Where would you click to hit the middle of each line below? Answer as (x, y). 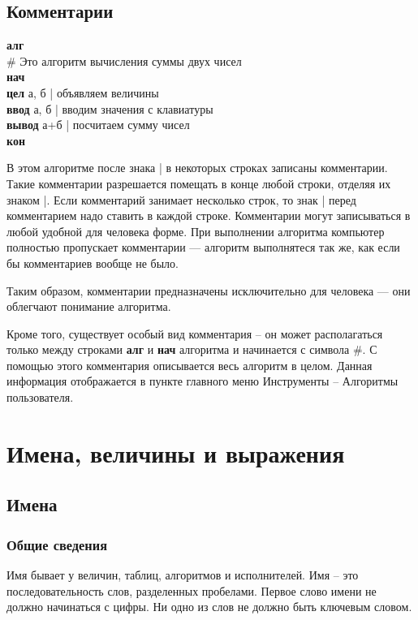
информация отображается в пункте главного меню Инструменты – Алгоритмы (203, 381)
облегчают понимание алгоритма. (89, 306)
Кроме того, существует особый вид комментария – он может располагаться (195, 333)
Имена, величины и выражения (176, 452)
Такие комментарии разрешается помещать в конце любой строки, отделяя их (199, 183)
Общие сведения (57, 544)
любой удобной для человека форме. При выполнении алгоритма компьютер (196, 231)
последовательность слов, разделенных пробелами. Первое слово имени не (192, 590)
